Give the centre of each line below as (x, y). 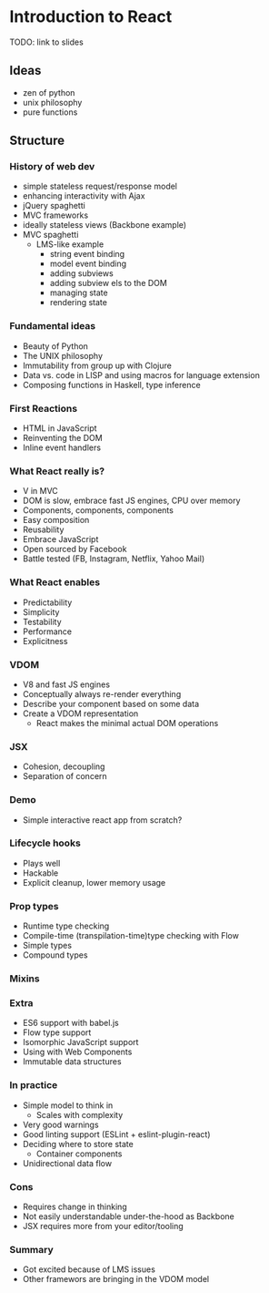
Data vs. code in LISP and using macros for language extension (141, 375)
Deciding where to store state (78, 1144)
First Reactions (44, 408)
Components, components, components (98, 510)
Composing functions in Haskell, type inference (112, 385)
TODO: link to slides (46, 42)
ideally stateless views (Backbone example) (105, 225)
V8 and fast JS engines (66, 684)
